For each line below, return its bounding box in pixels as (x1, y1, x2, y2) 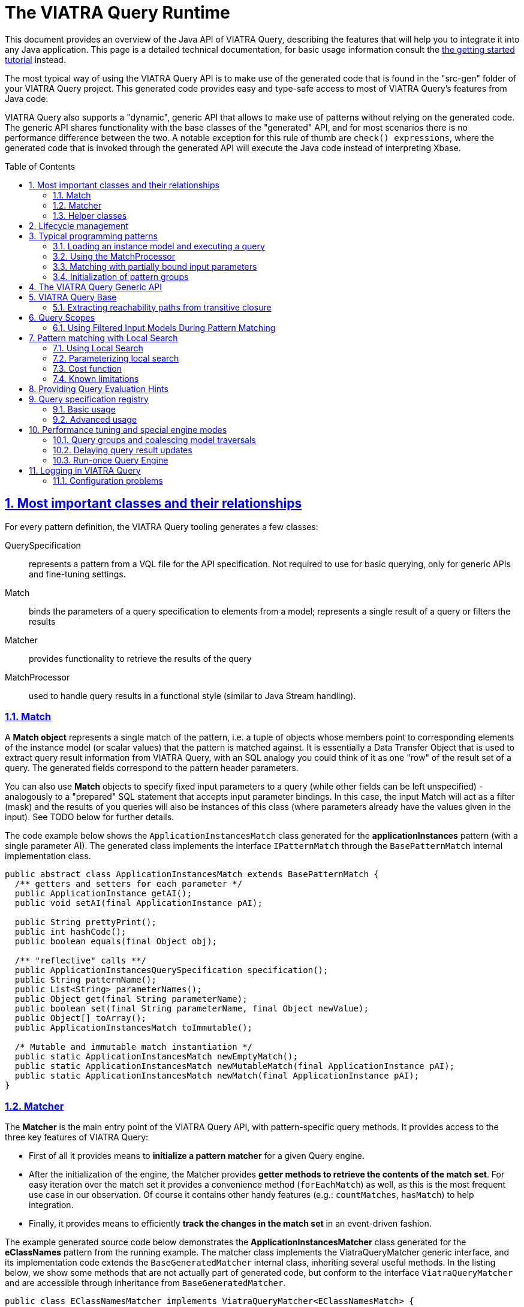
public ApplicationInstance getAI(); (14, 889, 192, 899)
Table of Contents (5, 161, 76, 171)
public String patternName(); (14, 975, 156, 985)
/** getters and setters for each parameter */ (14, 879, 243, 889)
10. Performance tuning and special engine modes (29, 424, 227, 435)
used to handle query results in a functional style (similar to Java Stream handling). (29, 690, 356, 701)
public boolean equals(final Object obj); (14, 936, 218, 947)
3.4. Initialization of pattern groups (53, 271, 189, 282)
